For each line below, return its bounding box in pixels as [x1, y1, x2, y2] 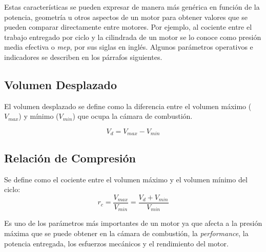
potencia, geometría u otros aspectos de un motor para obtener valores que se [4, 11, 248, 22]
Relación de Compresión [4, 150, 136, 165]
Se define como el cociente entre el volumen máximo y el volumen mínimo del [4, 174, 248, 184]
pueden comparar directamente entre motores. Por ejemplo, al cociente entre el [4, 22, 252, 32]
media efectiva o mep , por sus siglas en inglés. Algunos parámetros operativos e [4, 41, 253, 52]
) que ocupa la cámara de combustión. [72, 111, 193, 121]
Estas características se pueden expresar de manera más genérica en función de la [4, 2, 260, 12]
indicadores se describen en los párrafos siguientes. [4, 51, 162, 62]
